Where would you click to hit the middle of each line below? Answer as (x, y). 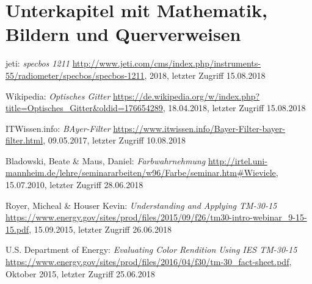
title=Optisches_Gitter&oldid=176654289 (84, 108)
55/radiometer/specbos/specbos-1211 (75, 75)
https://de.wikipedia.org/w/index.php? (187, 96)
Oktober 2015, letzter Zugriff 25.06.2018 (80, 273)
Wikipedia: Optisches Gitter (58, 96)
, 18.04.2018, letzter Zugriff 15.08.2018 (234, 108)
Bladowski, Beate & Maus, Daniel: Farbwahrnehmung (106, 160)
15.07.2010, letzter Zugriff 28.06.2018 (74, 185)
